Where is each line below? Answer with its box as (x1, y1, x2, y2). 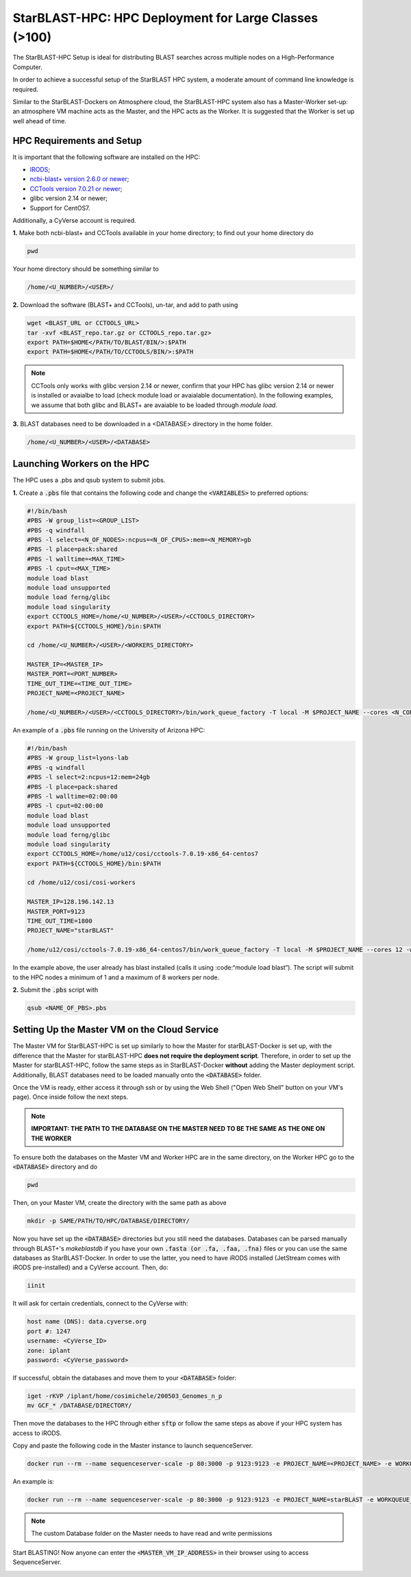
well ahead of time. (12, 117, 66, 125)
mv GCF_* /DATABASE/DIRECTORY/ (27, 1402, 133, 1410)
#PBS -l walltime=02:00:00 (27, 792, 118, 800)
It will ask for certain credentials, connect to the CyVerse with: (12, 1299, 188, 1308)
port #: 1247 (27, 1327, 71, 1335)
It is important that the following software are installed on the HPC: (12, 153, 201, 161)
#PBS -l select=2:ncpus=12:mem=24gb (27, 773, 151, 781)
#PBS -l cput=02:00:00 (27, 802, 103, 810)
